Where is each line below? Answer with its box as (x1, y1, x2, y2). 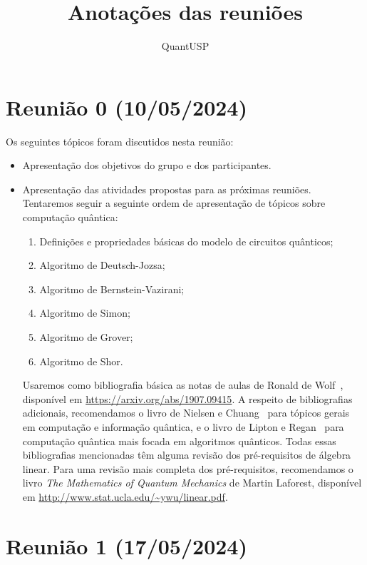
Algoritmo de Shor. (39, 353, 123, 368)
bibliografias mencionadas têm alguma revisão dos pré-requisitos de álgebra (22, 447, 351, 462)
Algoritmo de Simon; (39, 305, 130, 320)
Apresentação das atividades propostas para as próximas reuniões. (22, 181, 311, 196)
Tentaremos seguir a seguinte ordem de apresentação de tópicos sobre (22, 195, 326, 210)
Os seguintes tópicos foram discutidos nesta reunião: (6, 133, 234, 148)
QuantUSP (161, 39, 210, 54)
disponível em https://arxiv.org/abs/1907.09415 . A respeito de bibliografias (22, 391, 353, 406)
